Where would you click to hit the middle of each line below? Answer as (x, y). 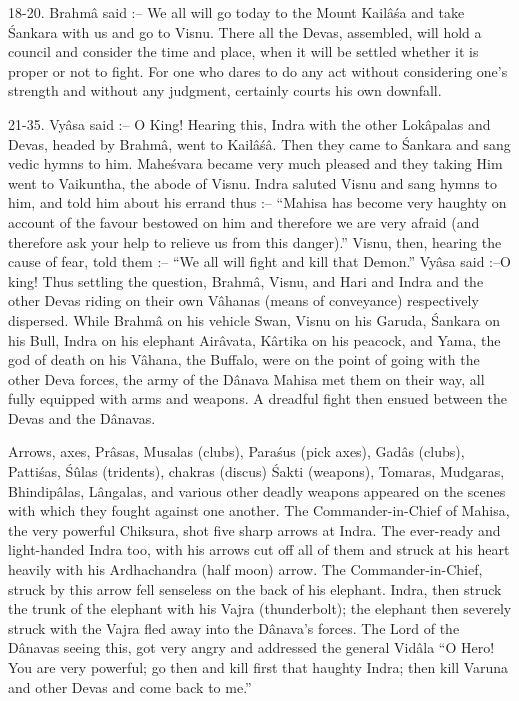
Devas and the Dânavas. (82, 417)
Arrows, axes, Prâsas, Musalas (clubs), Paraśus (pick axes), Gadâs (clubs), (236, 451)
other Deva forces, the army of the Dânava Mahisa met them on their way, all (246, 378)
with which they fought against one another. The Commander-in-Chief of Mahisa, (259, 510)
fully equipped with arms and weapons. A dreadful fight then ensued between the (257, 398)
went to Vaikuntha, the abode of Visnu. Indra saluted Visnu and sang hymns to (252, 182)
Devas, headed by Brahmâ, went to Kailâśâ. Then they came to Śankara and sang (259, 143)
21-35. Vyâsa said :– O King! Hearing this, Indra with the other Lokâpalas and (249, 123)
